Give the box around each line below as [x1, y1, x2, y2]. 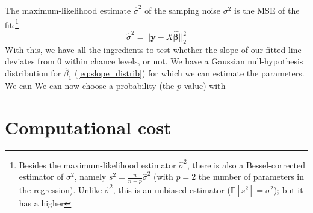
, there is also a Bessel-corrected [187, 158, 305, 171]
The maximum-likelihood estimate [5, 4, 131, 16]
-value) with [181, 79, 226, 92]
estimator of [19, 170, 64, 183]
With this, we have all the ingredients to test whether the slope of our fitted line [5, 43, 302, 55]
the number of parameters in [198, 170, 304, 183]
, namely [74, 170, 107, 183]
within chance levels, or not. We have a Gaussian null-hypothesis [64, 55, 303, 67]
